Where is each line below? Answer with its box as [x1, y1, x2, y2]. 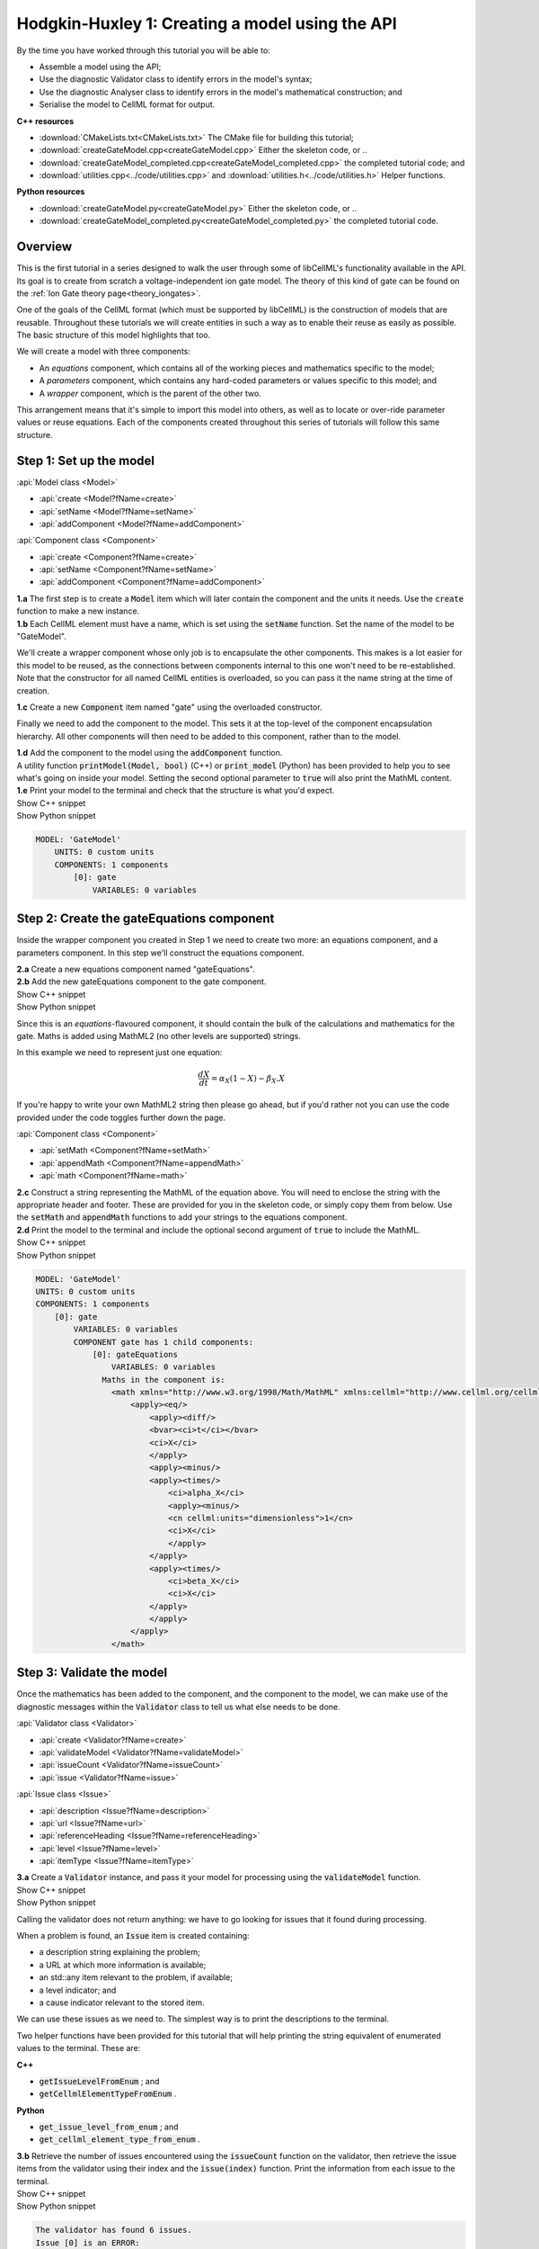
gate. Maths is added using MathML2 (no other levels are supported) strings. [16, 1030, 301, 1041]
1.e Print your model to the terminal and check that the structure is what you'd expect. [16, 785, 335, 796]
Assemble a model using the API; [39, 61, 162, 72]
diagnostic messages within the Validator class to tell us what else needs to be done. [16, 1701, 340, 1712]
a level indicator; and [39, 1985, 117, 1995]
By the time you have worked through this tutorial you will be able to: [16, 45, 271, 56]
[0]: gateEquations [92, 1349, 179, 1359]
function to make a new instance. [16, 605, 140, 616]
